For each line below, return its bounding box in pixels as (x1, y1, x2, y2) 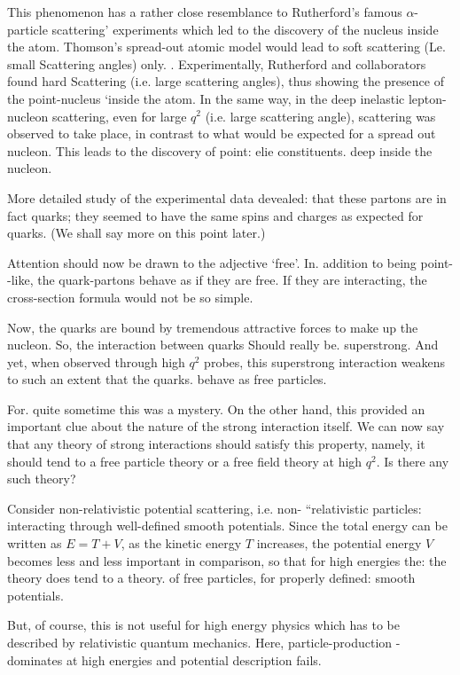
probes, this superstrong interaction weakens (204, 352, 446, 371)
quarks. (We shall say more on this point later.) (7, 224, 266, 242)
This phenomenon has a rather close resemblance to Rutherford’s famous (7, 3, 402, 20)
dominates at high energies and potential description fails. (7, 650, 322, 669)
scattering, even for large (51, 106, 187, 125)
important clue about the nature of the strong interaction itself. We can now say (7, 417, 445, 436)
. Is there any (376, 451, 449, 470)
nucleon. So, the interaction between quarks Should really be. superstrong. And (7, 335, 439, 354)
